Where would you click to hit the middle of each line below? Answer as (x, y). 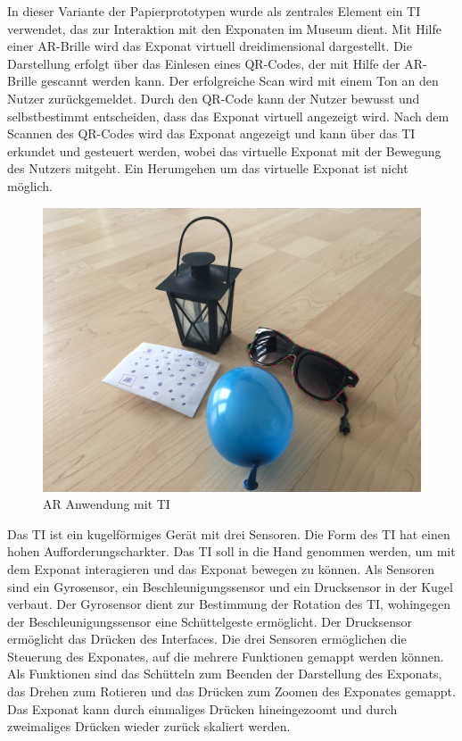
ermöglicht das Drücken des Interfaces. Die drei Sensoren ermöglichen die (207, 639)
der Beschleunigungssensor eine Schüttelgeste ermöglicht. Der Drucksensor (210, 621)
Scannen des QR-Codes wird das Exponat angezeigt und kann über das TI (211, 133)
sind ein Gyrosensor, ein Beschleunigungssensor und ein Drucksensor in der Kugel (230, 586)
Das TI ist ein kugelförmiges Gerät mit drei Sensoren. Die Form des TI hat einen (229, 533)
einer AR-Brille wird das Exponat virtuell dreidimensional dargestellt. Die (210, 46)
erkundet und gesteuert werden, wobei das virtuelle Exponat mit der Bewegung (224, 150)
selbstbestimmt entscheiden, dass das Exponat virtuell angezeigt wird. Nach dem (228, 116)
